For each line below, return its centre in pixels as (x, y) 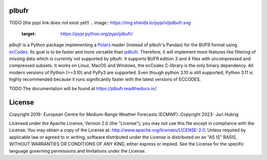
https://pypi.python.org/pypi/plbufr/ (97, 33)
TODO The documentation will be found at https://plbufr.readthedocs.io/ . (83, 88)
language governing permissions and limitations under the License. (77, 151)
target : (29, 33)
